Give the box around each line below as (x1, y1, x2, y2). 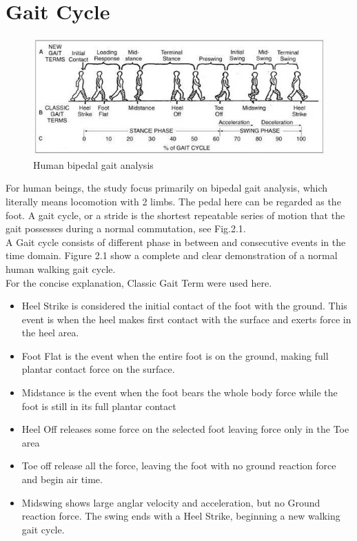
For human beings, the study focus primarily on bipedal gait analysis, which (6, 181, 328, 195)
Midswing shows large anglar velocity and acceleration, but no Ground (21, 495, 320, 509)
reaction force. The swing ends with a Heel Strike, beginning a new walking (21, 509, 340, 523)
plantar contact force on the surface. (21, 362, 175, 376)
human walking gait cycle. (6, 261, 116, 276)
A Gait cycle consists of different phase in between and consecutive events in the (6, 234, 346, 249)
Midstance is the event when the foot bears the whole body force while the (21, 385, 338, 400)
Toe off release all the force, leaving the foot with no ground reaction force (21, 458, 336, 473)
